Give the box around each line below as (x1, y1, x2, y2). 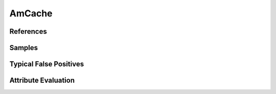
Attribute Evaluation (9, 76, 75, 85)
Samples (9, 43, 38, 52)
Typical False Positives (9, 60, 84, 68)
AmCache (9, 8, 53, 19)
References (9, 27, 47, 36)
